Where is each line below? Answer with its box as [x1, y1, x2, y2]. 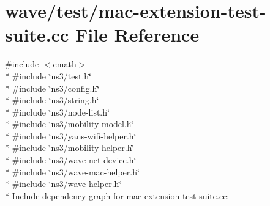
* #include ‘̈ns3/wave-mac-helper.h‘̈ [5, 165, 140, 178]
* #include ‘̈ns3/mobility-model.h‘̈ [5, 117, 134, 130]
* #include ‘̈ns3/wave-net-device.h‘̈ [5, 153, 137, 166]
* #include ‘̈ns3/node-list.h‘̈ [5, 105, 110, 118]
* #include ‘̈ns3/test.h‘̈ [5, 69, 91, 82]
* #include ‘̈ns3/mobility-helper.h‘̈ [5, 141, 135, 154]
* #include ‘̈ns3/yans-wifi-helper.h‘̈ [5, 129, 137, 142]
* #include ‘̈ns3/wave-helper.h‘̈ [5, 177, 122, 190]
